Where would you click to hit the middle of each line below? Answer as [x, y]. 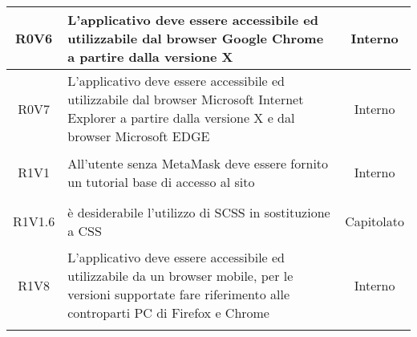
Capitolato [374, 221]
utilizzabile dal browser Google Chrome [196, 38]
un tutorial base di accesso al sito [161, 181]
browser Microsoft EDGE [139, 136]
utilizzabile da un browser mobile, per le [180, 276]
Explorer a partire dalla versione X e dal [181, 118]
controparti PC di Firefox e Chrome [168, 313]
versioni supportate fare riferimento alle [179, 294]
